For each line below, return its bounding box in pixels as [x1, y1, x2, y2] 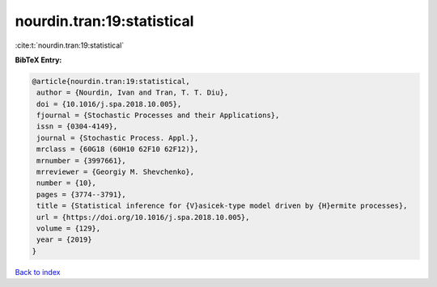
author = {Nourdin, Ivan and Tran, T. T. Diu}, [36, 88, 229, 97]
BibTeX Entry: [15, 55, 62, 65]
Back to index [15, 267, 61, 276]
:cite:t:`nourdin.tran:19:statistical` [15, 40, 125, 50]
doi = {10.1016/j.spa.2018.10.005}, [36, 99, 182, 108]
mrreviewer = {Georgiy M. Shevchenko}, [36, 167, 194, 177]
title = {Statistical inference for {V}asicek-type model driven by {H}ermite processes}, [36, 201, 408, 210]
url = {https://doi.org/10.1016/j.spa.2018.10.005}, [36, 213, 250, 222]
